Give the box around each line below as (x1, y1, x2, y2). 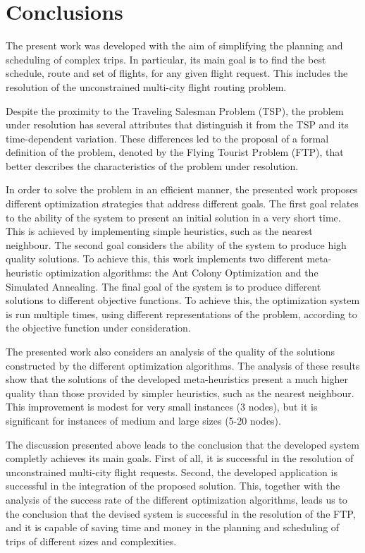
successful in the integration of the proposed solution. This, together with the (6, 478, 340, 493)
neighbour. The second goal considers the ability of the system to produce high (6, 237, 347, 252)
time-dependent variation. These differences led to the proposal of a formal (6, 130, 329, 145)
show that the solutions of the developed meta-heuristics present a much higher (6, 372, 348, 387)
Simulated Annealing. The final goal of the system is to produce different (6, 279, 321, 293)
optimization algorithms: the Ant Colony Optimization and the (45, 265, 318, 280)
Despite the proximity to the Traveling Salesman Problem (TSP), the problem (6, 103, 344, 118)
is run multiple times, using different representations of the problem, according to (6, 306, 357, 321)
